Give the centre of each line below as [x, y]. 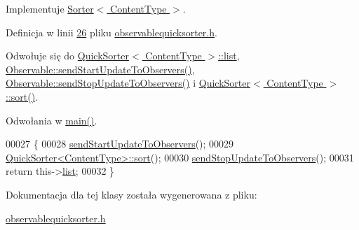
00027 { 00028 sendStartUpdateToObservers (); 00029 [120, 144]
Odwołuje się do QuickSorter [67, 56]
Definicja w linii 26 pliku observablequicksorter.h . [111, 32]
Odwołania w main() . [52, 120]
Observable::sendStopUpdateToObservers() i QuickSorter [128, 83]
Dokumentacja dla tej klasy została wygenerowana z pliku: [131, 194]
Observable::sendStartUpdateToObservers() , [100, 69]
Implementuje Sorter [50, 8]
